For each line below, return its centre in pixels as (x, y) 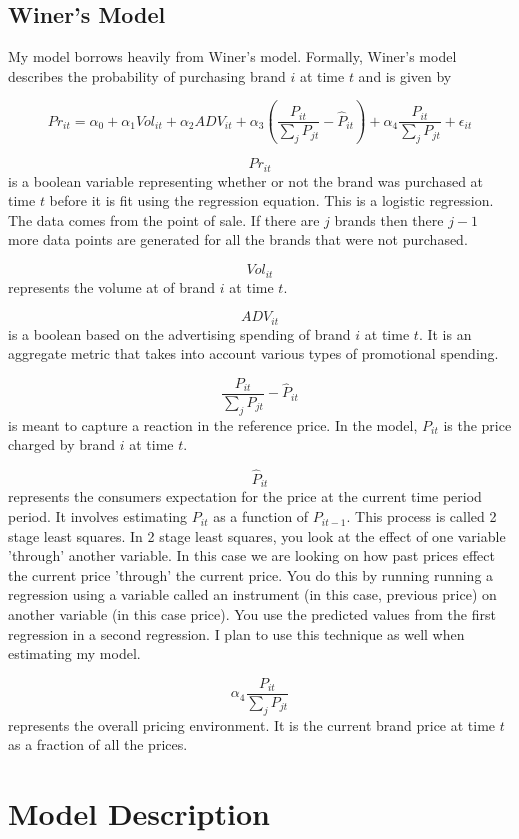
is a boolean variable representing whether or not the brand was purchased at (246, 180)
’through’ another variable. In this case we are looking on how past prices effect (251, 555)
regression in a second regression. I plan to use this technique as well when (236, 633)
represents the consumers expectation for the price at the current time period (245, 496)
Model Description (139, 813)
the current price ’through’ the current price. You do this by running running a (251, 574)
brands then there (389, 219)
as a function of (261, 516)
